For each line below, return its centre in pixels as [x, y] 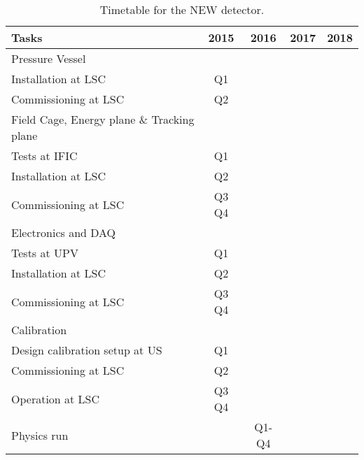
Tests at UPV [45, 253]
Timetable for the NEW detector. [182, 9]
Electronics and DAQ [64, 232]
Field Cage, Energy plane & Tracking [103, 119]
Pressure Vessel [49, 58]
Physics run [40, 435]
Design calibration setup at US [87, 350]
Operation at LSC [56, 398]
